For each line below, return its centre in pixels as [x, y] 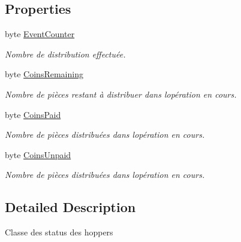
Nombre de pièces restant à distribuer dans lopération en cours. [121, 94]
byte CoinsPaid [33, 114]
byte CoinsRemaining [44, 74]
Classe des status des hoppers [59, 232]
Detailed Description [70, 207]
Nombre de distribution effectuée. [65, 54]
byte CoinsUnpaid [38, 154]
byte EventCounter [40, 34]
